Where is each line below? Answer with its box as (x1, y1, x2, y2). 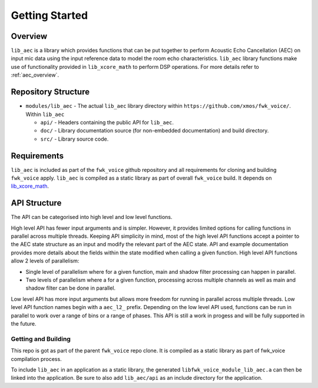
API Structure (11, 198, 62, 208)
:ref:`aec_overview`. (11, 71, 59, 79)
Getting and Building (11, 334, 71, 343)
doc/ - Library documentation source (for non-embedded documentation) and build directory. (40, 127, 269, 134)
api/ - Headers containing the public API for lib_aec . (40, 118, 174, 126)
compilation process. (11, 355, 62, 362)
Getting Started (11, 9, 88, 22)
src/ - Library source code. (40, 135, 109, 142)
